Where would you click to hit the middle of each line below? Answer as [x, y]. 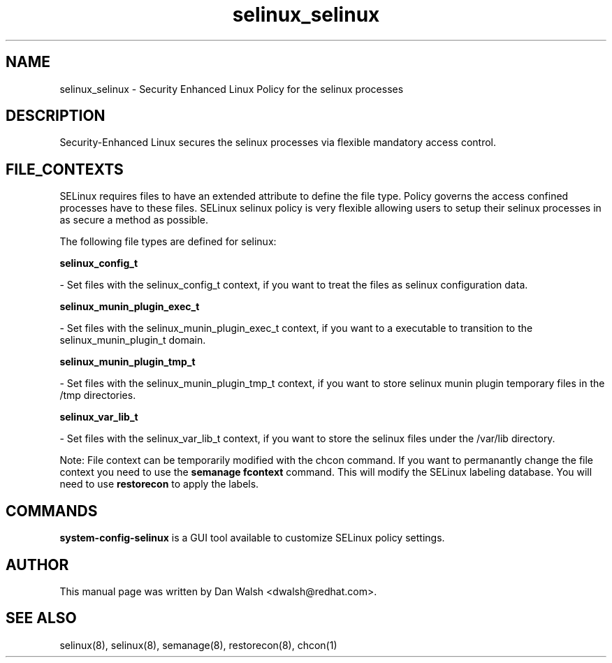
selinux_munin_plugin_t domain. [133, 340]
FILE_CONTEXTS [65, 169]
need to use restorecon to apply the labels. [159, 484]
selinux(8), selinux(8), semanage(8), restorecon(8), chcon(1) [198, 645]
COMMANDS [52, 511]
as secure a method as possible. [134, 220]
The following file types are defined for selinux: [168, 242]
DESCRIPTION [56, 116]
